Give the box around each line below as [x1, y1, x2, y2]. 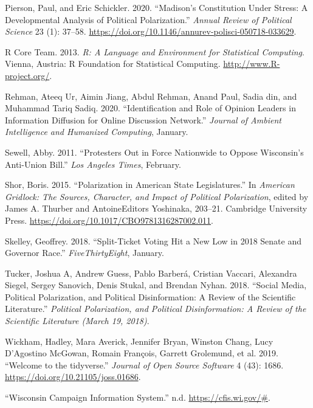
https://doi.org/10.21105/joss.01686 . [5, 370, 141, 383]
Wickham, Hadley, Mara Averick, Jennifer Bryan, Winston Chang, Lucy [5, 334, 273, 347]
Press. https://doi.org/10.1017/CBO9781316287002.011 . [5, 213, 213, 226]
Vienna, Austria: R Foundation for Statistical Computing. [5, 57, 221, 70]
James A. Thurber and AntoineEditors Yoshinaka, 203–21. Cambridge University [5, 202, 308, 215]
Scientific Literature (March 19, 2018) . [5, 314, 150, 327]
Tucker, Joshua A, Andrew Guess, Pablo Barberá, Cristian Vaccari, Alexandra [5, 266, 297, 279]
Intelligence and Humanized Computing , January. [5, 125, 188, 138]
